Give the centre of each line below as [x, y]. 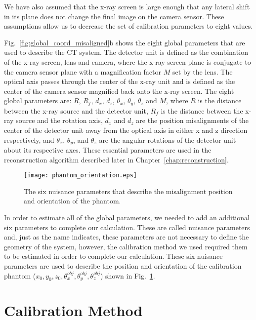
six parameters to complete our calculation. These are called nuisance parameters [127, 227]
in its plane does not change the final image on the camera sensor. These [114, 16]
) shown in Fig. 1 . [128, 275]
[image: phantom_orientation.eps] [81, 176]
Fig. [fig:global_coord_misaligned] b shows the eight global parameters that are [125, 42]
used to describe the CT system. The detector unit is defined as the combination [126, 52]
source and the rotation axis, [59, 120]
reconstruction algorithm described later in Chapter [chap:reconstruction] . [116, 159]
